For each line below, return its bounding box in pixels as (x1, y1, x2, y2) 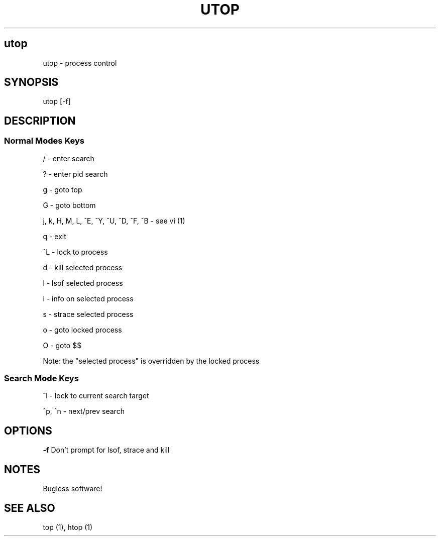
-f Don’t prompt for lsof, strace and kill (43, 446, 170, 455)
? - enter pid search (43, 169, 108, 178)
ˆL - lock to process (43, 247, 108, 256)
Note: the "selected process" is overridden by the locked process (43, 356, 260, 365)
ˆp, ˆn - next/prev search (43, 407, 125, 416)
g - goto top (43, 185, 82, 194)
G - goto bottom (43, 200, 96, 209)
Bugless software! (43, 484, 102, 493)
